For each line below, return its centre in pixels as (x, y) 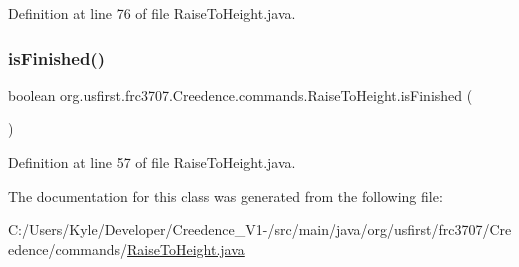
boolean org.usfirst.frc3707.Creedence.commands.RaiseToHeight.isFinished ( (240, 94)
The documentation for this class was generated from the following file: (225, 195)
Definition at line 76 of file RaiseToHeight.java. (152, 13)
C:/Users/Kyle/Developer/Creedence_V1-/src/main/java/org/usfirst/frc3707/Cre (260, 229)
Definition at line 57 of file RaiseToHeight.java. (152, 162)
